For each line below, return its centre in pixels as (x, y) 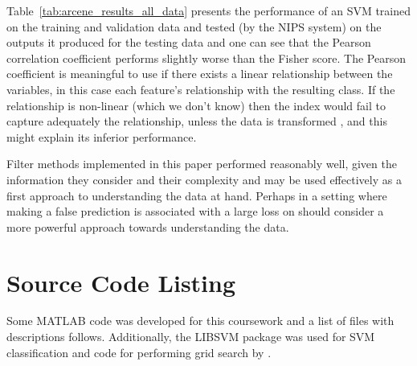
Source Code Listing (121, 282)
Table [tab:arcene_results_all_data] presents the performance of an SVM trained (209, 10)
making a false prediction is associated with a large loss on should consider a (195, 211)
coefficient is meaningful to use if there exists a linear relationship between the (200, 74)
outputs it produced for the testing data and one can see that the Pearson (189, 42)
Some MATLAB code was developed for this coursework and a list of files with (200, 321)
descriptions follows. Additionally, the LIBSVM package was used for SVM (191, 337)
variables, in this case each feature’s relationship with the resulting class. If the (201, 89)
